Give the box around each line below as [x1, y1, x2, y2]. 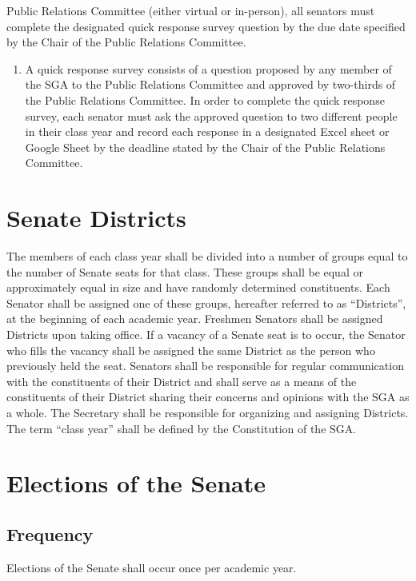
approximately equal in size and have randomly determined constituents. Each [6, 279, 390, 296]
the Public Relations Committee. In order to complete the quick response [25, 91, 385, 108]
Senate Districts [6, 201, 186, 234]
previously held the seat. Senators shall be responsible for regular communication [6, 357, 404, 374]
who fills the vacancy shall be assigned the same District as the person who [6, 341, 375, 358]
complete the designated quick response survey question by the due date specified [6, 18, 406, 34]
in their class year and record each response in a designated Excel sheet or [25, 123, 390, 140]
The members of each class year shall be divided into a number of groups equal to [6, 248, 408, 265]
